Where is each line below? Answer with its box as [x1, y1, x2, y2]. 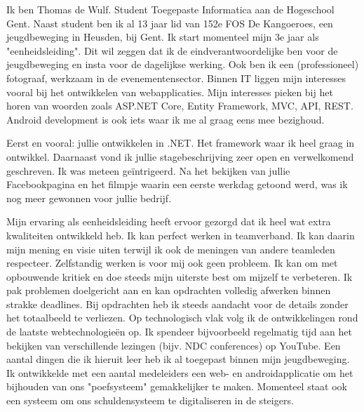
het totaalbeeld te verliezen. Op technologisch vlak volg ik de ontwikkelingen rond [6, 310, 358, 325]
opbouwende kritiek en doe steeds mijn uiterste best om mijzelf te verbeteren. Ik [6, 269, 353, 284]
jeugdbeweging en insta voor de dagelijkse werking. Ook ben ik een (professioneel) [6, 57, 359, 72]
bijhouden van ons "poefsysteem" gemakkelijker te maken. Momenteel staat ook [6, 379, 348, 394]
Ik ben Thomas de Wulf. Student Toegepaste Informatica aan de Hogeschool [6, 2, 335, 16]
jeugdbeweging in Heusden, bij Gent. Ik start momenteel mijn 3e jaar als [6, 29, 319, 44]
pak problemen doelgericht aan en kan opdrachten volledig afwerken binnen [6, 283, 331, 298]
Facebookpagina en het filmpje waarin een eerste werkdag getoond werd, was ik [6, 177, 348, 192]
